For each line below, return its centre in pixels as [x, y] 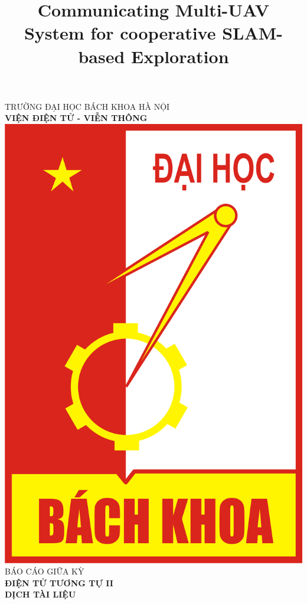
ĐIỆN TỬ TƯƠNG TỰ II [59, 582]
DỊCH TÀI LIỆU [40, 594]
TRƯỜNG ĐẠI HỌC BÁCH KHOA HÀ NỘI [87, 106]
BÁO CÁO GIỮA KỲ [45, 571]
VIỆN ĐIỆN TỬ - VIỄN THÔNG [76, 118]
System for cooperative [120, 33]
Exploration [180, 56]
